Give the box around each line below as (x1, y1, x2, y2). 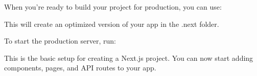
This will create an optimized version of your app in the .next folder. (4, 18, 219, 29)
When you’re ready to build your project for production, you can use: (4, 2, 222, 12)
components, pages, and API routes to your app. (4, 62, 156, 73)
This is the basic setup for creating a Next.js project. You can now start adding (4, 52, 253, 63)
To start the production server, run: (4, 35, 116, 46)
